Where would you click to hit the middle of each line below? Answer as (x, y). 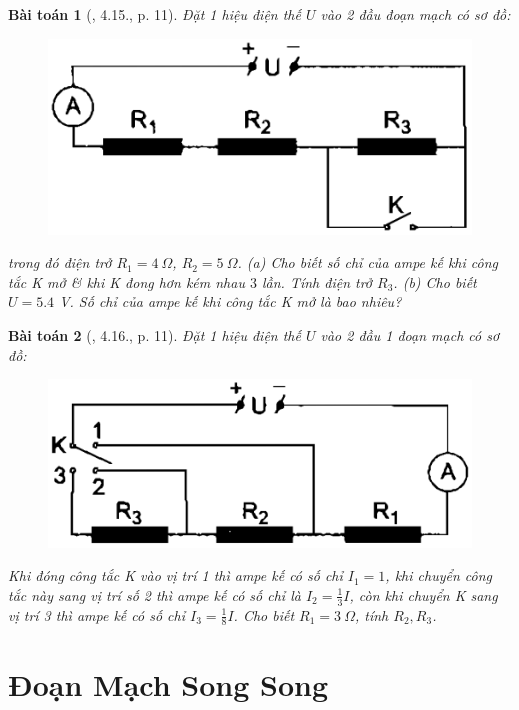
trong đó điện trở (60, 262)
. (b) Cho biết (435, 281)
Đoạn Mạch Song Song (168, 683)
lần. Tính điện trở (317, 281)
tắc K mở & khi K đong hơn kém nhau (126, 281)
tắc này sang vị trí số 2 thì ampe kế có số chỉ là (154, 594)
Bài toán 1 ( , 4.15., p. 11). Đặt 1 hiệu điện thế (154, 14)
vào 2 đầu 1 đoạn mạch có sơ (410, 335)
